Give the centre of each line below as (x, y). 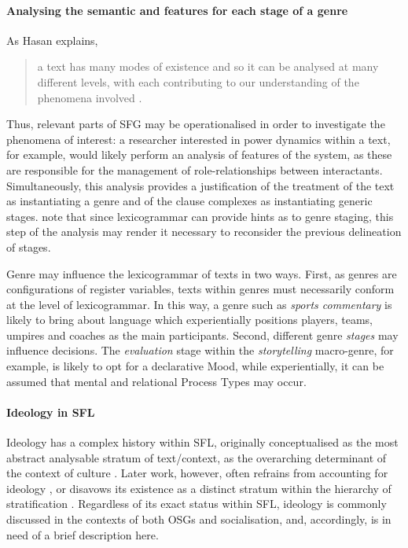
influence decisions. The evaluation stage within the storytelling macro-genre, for (200, 350)
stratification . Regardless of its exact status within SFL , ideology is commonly (197, 504)
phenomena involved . (90, 97)
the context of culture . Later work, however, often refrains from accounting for (197, 473)
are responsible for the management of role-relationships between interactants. (195, 169)
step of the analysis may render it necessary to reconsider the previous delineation (204, 232)
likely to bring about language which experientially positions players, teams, (189, 320)
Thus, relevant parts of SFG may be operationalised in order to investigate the (196, 124)
